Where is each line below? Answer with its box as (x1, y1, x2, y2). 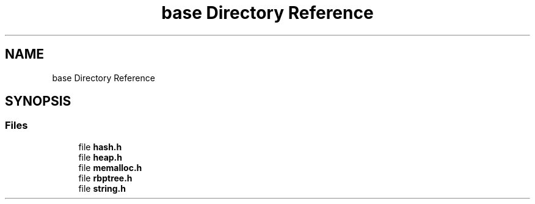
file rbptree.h (78, 172, 133, 183)
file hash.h (78, 141, 122, 152)
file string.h (78, 183, 126, 194)
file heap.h (78, 151, 122, 162)
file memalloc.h (78, 162, 142, 173)
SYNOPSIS (5, 93, 71, 109)
